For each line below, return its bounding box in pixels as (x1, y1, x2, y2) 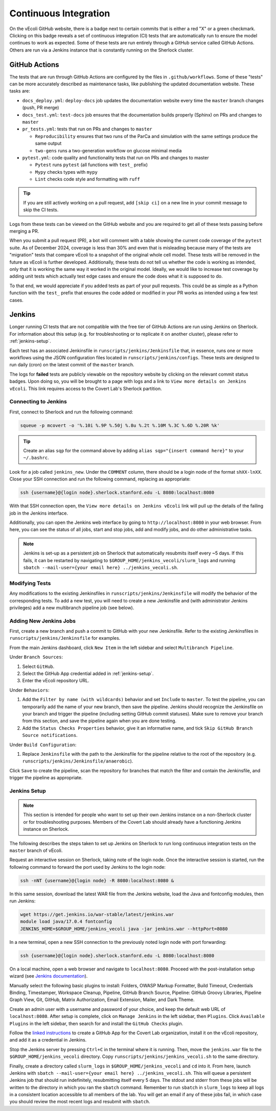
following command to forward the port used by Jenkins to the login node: (9, 864, 166, 870)
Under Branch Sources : (9, 654, 63, 660)
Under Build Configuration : (9, 742, 77, 748)
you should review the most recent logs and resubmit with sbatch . (9, 1099, 150, 1105)
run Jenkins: (9, 898, 36, 904)
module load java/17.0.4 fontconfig (20, 919, 112, 924)
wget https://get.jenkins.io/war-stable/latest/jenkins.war (20, 912, 174, 917)
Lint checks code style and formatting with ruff (35, 176, 140, 182)
